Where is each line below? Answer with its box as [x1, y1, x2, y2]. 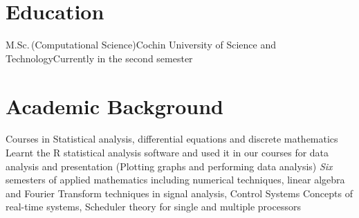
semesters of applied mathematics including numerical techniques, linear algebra [6, 172, 345, 187]
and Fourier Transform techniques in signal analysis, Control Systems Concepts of [6, 185, 353, 200]
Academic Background [6, 91, 223, 120]
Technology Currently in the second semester [6, 51, 193, 65]
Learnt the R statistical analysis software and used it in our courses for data [6, 145, 329, 160]
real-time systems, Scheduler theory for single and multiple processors [6, 199, 301, 214]
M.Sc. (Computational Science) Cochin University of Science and [6, 37, 276, 52]
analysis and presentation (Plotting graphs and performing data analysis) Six [6, 158, 333, 173]
